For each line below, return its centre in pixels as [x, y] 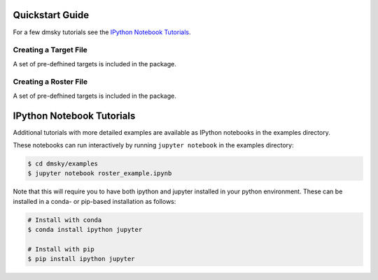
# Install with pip [61, 249]
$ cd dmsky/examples [63, 164]
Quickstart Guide [51, 15]
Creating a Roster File [50, 82]
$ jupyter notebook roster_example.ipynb [100, 174]
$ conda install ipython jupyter [85, 230]
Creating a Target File [50, 50]
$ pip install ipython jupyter [82, 259]
